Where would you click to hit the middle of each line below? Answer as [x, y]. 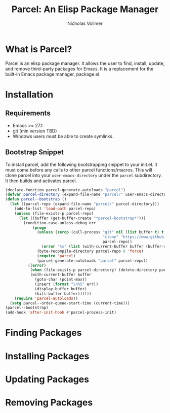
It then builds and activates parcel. [41, 181]
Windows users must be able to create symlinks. [63, 136]
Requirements [28, 113]
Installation [29, 94]
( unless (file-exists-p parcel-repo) [54, 213]
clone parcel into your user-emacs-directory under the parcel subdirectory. [84, 175]
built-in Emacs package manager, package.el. [53, 74]
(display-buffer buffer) [61, 289]
